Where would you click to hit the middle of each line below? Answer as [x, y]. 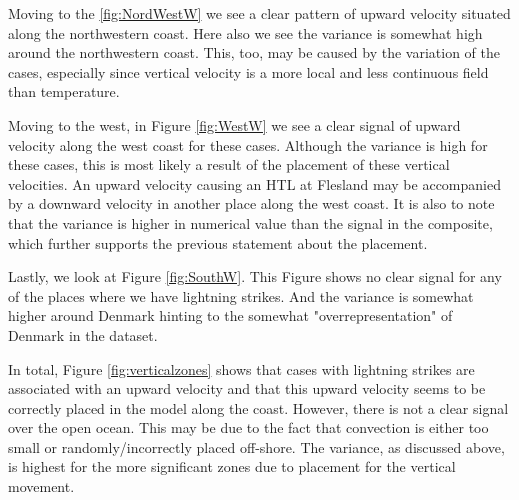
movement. [41, 486]
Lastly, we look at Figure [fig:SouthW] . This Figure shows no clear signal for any [255, 276]
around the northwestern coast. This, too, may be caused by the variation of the [254, 52]
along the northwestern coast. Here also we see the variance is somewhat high [245, 32]
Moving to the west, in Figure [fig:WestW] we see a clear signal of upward [234, 124]
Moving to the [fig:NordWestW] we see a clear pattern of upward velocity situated [259, 13]
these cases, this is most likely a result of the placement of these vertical [229, 164]
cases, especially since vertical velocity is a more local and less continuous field [248, 71]
